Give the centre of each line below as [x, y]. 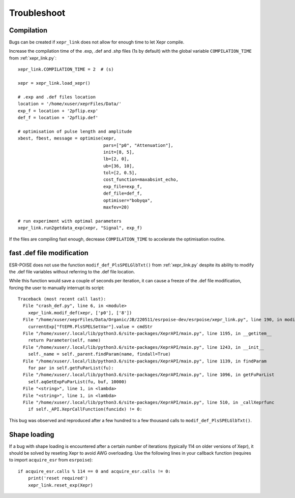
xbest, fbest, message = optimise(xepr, [67, 138]
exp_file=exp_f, [123, 186]
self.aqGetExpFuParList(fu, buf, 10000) [77, 382]
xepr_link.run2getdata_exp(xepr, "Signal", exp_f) [80, 228]
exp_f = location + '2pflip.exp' [58, 111]
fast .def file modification [49, 253]
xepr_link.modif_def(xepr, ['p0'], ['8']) [80, 313]
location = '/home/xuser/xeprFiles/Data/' [70, 104]
